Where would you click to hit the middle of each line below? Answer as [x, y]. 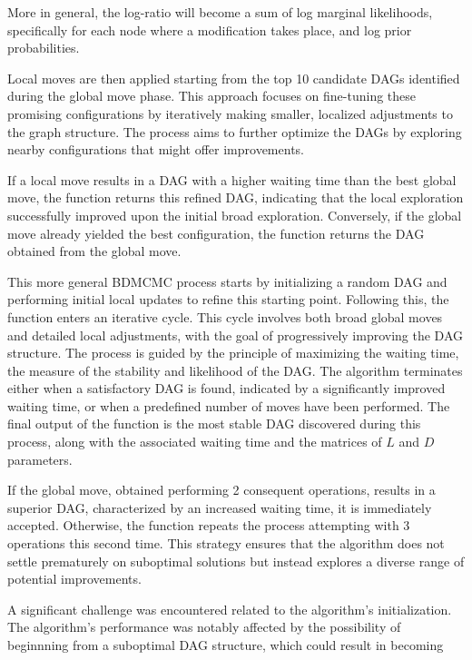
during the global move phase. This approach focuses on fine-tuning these [212, 96]
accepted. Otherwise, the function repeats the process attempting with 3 [209, 525]
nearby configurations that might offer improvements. [156, 149]
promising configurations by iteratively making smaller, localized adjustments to [230, 113]
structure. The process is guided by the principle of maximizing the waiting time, [233, 353]
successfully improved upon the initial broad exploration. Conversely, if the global [235, 215]
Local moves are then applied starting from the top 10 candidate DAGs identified [234, 78]
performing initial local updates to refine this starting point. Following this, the [228, 299]
